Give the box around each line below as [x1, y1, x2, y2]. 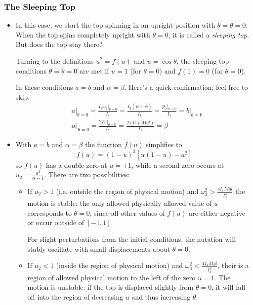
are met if [79, 65, 109, 76]
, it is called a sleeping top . [168, 29, 249, 39]
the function [85, 139, 122, 150]
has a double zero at [46, 159, 107, 170]
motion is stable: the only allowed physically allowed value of [27, 198, 212, 208]
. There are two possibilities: [44, 169, 130, 180]
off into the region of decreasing [27, 291, 124, 302]
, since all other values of [89, 207, 165, 218]
